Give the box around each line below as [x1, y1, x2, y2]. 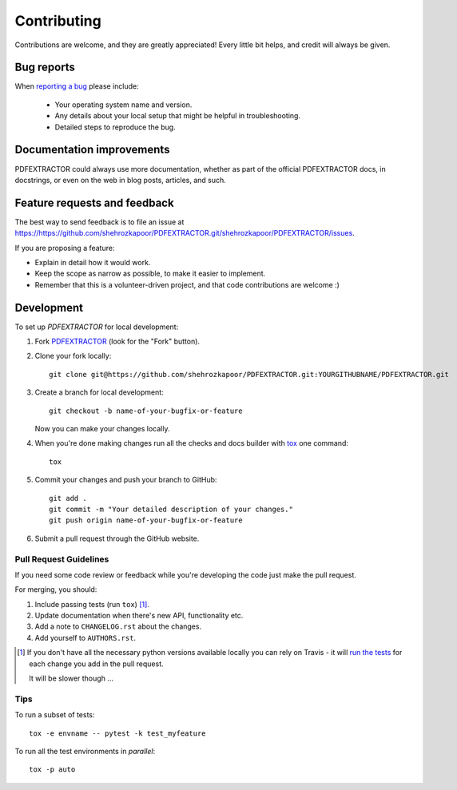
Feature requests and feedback [14, 196, 175, 209]
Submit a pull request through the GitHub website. [34, 534, 200, 543]
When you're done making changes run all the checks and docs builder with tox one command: [34, 439, 349, 448]
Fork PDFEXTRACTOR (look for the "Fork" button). [34, 336, 200, 347]
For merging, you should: [14, 585, 97, 594]
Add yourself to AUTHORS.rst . [34, 633, 136, 642]
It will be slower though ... [29, 673, 113, 683]
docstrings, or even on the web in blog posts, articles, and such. [14, 175, 227, 185]
